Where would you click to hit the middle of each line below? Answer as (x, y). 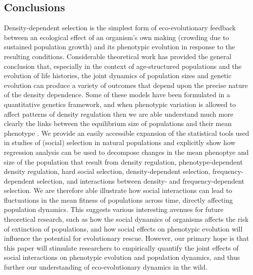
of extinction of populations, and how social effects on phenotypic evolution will (123, 228)
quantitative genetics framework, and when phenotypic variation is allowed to (120, 104)
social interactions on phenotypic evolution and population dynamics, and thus (122, 257)
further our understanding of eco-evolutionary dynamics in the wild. (106, 267)
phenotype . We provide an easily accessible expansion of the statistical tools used (126, 133)
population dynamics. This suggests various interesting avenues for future (114, 209)
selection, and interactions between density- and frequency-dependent (141, 180)
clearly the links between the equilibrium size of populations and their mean (118, 123)
